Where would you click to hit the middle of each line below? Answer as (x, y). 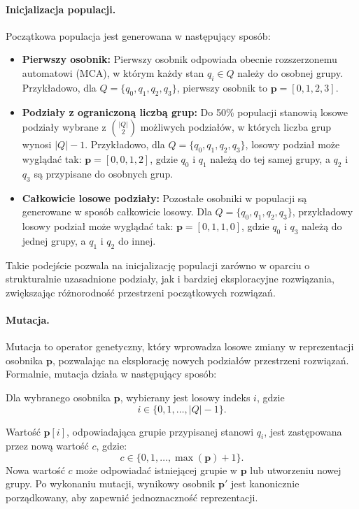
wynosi (37, 144)
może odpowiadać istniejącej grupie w (156, 469)
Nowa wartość (35, 469)
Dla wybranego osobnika (58, 397)
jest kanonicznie (265, 483)
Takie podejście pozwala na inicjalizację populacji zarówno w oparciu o (158, 265)
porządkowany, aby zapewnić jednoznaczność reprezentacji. (132, 497)
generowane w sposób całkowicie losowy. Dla (117, 212)
